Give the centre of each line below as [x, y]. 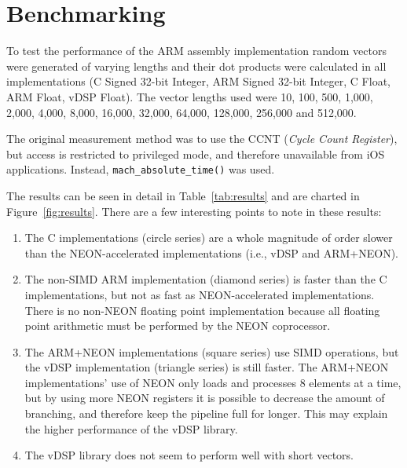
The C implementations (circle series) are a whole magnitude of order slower [209, 238]
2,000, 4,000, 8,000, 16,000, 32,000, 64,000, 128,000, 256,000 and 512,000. [181, 112]
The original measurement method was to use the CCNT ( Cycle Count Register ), [202, 139]
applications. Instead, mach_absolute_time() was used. [141, 169]
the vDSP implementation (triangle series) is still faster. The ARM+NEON [207, 367]
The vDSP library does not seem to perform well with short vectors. [189, 455]
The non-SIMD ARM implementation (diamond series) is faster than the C [206, 279]
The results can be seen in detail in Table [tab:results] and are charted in [183, 195]
